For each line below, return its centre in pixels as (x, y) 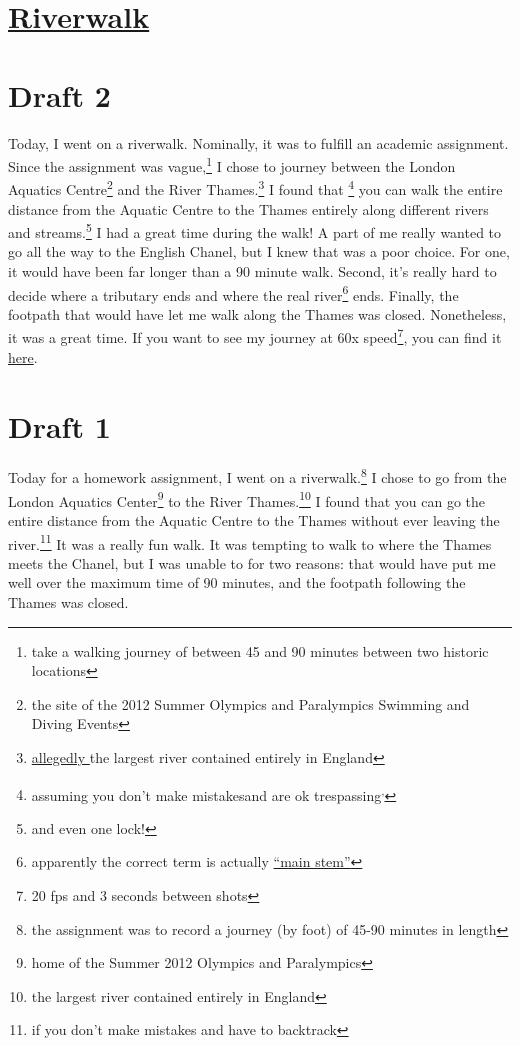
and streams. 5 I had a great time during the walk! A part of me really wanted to (255, 230)
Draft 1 (59, 425)
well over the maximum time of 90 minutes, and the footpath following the (237, 582)
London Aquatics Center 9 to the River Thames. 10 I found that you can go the (247, 499)
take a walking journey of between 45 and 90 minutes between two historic (260, 650)
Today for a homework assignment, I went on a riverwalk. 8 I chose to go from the (257, 476)
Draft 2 (59, 94)
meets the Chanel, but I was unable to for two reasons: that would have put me (252, 562)
